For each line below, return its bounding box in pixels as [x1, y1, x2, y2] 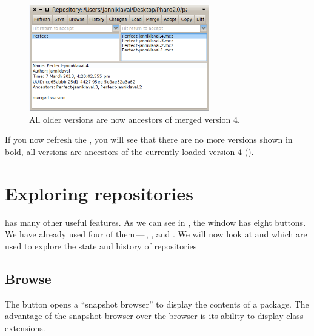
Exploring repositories [5, 180, 193, 205]
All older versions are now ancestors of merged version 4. [29, 113, 240, 125]
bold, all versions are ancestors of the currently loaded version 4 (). [5, 145, 254, 157]
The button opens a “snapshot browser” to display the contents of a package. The [5, 297, 309, 310]
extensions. [5, 321, 45, 334]
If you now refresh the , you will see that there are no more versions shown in [5, 133, 293, 146]
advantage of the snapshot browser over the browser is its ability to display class [5, 309, 304, 322]
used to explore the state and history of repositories [5, 239, 197, 252]
